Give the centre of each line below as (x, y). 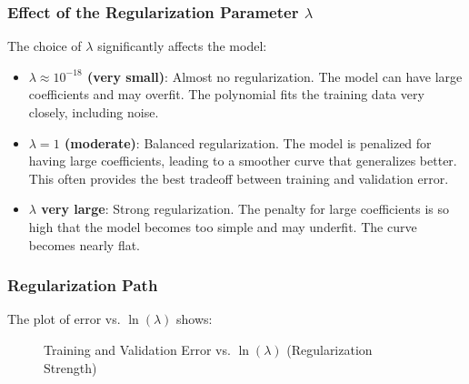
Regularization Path (83, 285)
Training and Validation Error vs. (137, 349)
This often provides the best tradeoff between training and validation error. (239, 178)
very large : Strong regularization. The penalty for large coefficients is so (245, 209)
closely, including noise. (94, 112)
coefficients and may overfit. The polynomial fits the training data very (226, 94)
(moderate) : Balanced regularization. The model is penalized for (248, 142)
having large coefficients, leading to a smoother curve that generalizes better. (243, 161)
